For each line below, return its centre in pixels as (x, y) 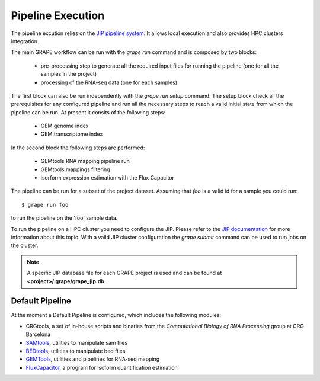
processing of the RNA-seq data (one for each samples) (109, 82)
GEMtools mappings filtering (75, 169)
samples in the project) (69, 74)
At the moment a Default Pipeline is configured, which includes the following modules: (116, 315)
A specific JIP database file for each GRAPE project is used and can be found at (124, 273)
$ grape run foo (45, 205)
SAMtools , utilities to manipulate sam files (77, 342)
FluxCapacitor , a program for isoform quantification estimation (102, 367)
